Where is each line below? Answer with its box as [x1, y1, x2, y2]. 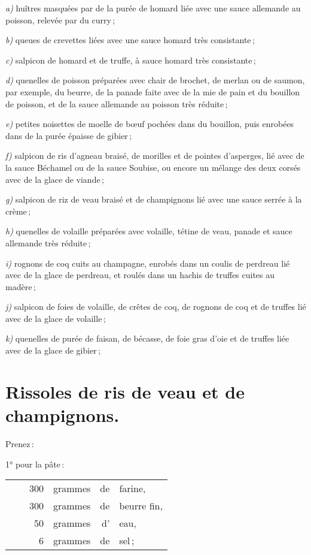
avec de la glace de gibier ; [5, 344, 101, 357]
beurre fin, [119, 499, 163, 513]
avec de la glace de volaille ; [5, 312, 106, 324]
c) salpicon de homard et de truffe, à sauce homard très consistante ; [5, 53, 256, 66]
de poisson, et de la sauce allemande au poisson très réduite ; [5, 97, 228, 110]
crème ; [5, 204, 31, 217]
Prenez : [5, 437, 34, 450]
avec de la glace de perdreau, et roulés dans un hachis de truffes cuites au [5, 269, 275, 281]
